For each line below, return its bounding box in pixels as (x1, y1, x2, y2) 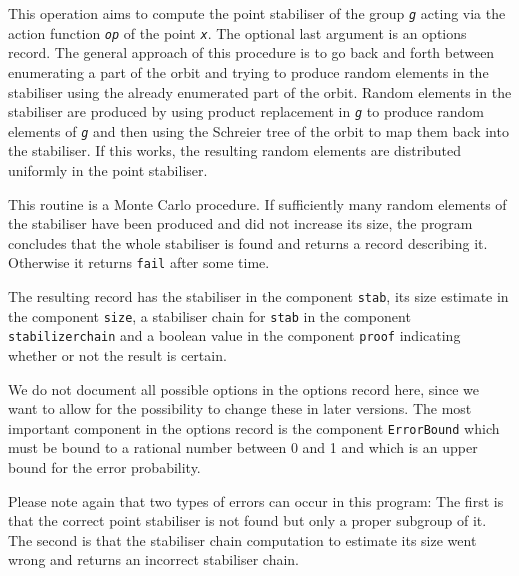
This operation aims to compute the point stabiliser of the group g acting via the (8, 3, 506, 23)
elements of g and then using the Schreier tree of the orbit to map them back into (8, 120, 509, 141)
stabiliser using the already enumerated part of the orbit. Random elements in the (8, 81, 512, 102)
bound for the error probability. (8, 457, 201, 478)
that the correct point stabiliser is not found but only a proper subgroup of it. (8, 510, 487, 531)
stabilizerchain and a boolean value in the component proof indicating (8, 325, 461, 346)
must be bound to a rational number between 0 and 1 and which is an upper (8, 437, 478, 458)
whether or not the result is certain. (8, 345, 227, 365)
